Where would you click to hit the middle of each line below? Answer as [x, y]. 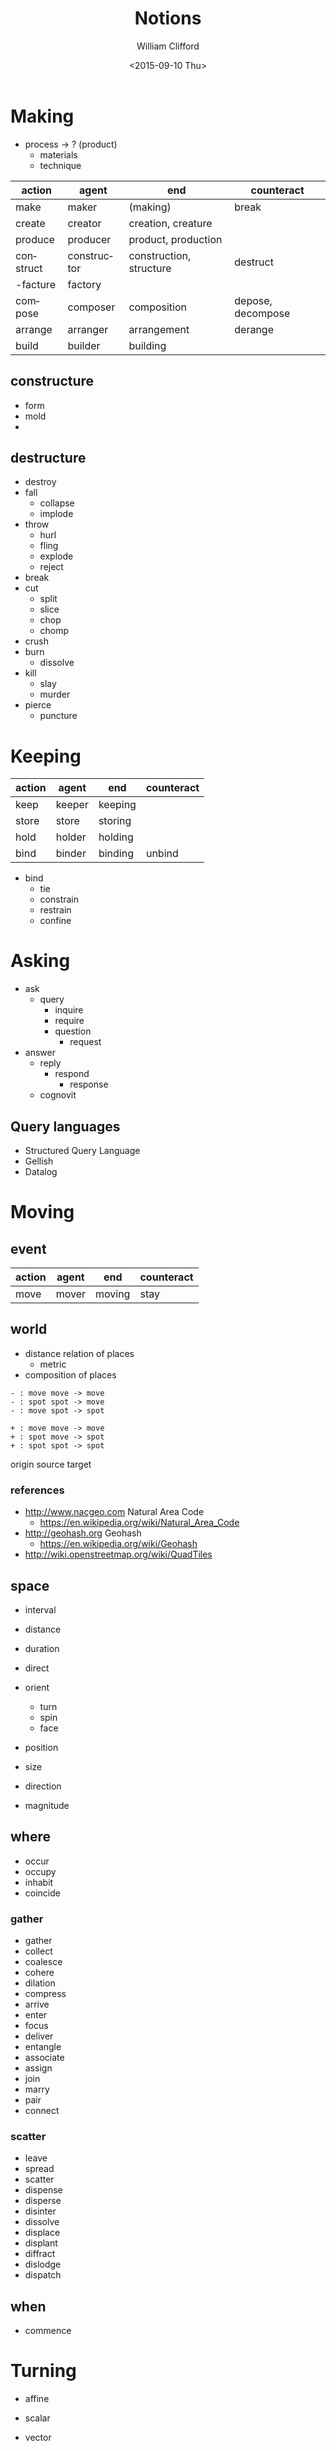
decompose [262, 313]
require [69, 1021]
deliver [39, 2036]
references [37, 1490]
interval [40, 1609]
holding [116, 837]
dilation [40, 1983]
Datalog [41, 1171]
